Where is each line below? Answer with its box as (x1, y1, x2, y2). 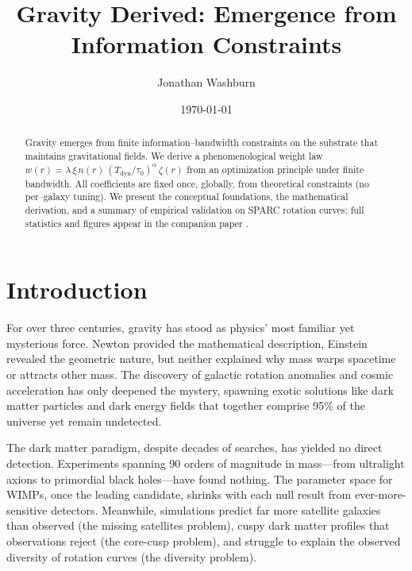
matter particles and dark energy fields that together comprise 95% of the (6, 397, 365, 414)
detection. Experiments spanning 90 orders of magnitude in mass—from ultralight (6, 454, 405, 471)
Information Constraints (71, 28, 342, 60)
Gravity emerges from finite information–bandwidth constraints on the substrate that (25, 136, 379, 149)
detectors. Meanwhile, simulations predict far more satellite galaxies (51, 501, 381, 518)
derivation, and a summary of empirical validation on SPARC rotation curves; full (25, 203, 364, 216)
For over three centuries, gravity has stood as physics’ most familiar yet (6, 319, 355, 336)
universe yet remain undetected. (6, 412, 162, 429)
